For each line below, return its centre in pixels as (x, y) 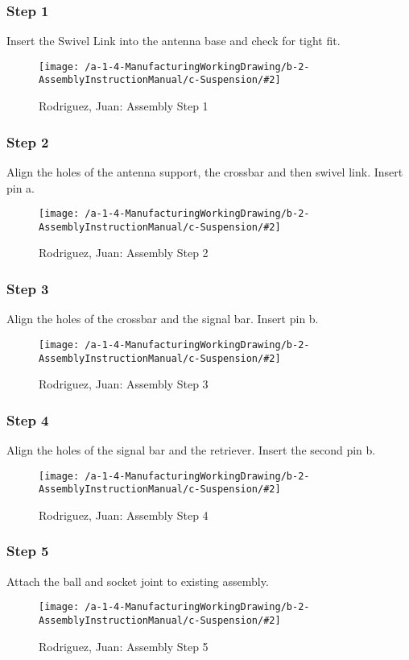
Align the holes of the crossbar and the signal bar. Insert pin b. (163, 319)
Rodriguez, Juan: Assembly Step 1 (124, 106)
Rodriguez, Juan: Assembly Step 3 (124, 384)
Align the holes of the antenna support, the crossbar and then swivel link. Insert (205, 171)
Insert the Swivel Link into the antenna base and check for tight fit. (174, 41)
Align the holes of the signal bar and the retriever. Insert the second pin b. (191, 449)
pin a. (21, 187)
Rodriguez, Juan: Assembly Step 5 (124, 646)
